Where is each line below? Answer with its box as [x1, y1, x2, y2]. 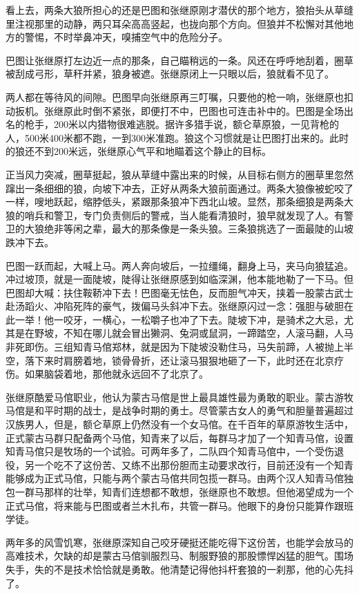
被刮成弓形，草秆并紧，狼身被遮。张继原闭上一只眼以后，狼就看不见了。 [6, 66, 334, 81]
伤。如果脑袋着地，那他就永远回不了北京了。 [6, 366, 208, 381]
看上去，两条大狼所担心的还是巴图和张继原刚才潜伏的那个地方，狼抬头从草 [6, 3, 344, 17]
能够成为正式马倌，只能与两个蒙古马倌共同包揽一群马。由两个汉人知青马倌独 [6, 471, 353, 485]
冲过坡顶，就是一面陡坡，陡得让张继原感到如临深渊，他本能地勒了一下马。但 [6, 272, 353, 286]
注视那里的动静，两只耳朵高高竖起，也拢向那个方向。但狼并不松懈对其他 [14, 16, 344, 30]
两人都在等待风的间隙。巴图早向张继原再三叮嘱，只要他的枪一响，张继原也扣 [6, 89, 353, 104]
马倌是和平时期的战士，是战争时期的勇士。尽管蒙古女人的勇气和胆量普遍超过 [6, 403, 353, 418]
